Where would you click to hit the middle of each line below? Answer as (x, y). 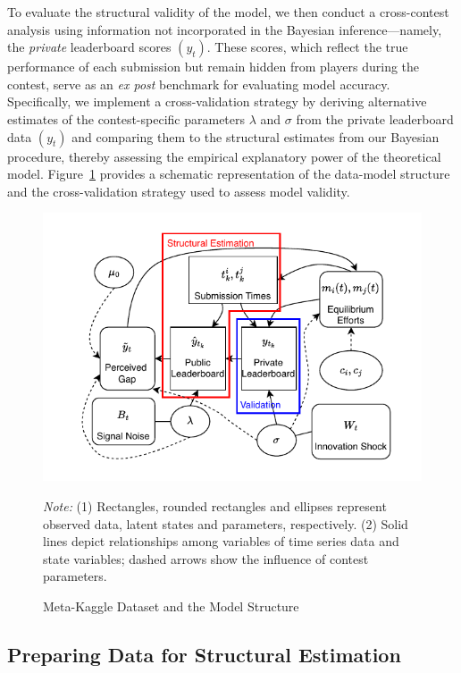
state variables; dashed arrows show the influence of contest (206, 558)
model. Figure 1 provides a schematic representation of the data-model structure (229, 174)
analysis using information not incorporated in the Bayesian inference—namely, (225, 29)
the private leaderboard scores (89, 47)
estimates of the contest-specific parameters (126, 118)
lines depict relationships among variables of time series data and (221, 541)
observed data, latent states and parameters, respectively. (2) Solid (226, 523)
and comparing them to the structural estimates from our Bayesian (256, 136)
